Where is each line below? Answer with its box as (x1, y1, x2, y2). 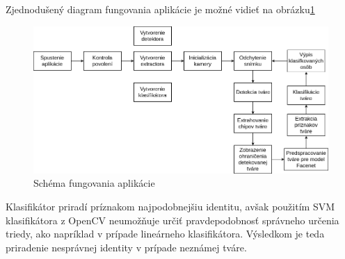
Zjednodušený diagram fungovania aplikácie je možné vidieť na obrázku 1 (6, 2, 315, 16)
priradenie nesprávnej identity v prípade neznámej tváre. (6, 240, 247, 254)
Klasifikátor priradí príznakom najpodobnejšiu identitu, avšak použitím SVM (6, 199, 335, 213)
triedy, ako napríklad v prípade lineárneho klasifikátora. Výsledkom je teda (6, 226, 325, 241)
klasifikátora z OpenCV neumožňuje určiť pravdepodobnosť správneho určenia (6, 212, 339, 227)
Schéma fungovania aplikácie (33, 176, 155, 190)
